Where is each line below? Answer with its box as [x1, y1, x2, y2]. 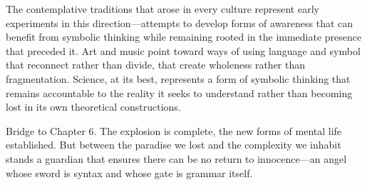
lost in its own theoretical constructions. [6, 99, 181, 114]
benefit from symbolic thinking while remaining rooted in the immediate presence [6, 29, 362, 44]
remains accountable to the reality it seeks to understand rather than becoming [6, 85, 353, 100]
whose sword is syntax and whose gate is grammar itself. [6, 165, 253, 180]
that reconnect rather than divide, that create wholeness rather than [6, 57, 306, 72]
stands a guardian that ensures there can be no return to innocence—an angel [6, 151, 347, 166]
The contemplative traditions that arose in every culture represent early [6, 1, 319, 16]
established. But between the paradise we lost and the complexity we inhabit [6, 137, 341, 152]
